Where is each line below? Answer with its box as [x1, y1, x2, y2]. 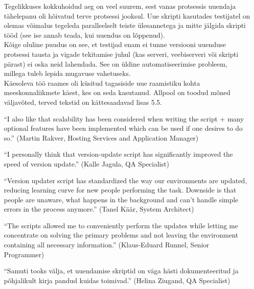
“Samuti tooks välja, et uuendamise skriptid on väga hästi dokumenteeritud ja [4, 265, 239, 276]
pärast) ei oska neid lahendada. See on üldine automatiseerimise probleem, [4, 58, 228, 69]
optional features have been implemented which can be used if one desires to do [4, 123, 243, 133]
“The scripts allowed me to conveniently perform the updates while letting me [4, 220, 238, 230]
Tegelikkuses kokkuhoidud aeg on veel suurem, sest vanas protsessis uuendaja [4, 1, 236, 11]
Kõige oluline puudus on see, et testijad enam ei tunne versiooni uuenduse [4, 39, 226, 49]
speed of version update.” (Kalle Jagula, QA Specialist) [4, 158, 169, 169]
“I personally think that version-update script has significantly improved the [4, 149, 233, 159]
